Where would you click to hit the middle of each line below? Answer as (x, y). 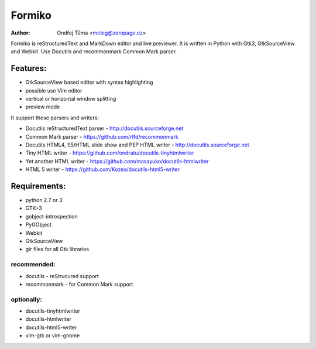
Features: (29, 68)
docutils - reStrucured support (62, 276)
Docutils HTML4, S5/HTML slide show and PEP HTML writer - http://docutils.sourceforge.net (138, 145)
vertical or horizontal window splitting (71, 99)
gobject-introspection (52, 216)
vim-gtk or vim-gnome (53, 336)
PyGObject (39, 225)
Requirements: (38, 186)
